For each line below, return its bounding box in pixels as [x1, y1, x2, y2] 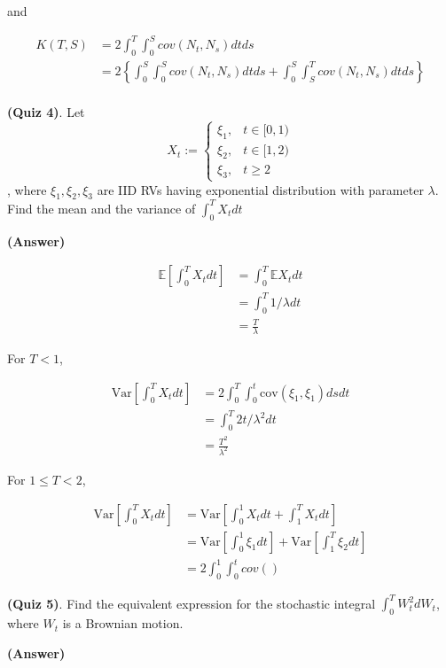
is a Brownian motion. [62, 614, 184, 633]
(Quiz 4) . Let [7, 102, 85, 120]
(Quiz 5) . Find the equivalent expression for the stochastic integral [7, 594, 376, 612]
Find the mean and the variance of [7, 198, 196, 217]
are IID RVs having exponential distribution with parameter [97, 180, 424, 198]
